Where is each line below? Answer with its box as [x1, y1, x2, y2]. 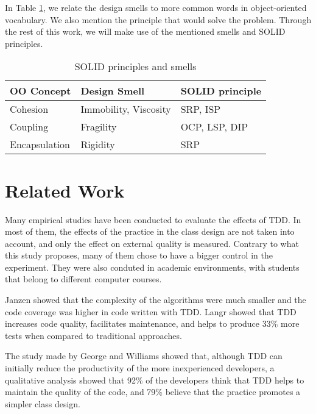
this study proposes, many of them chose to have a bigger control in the [5, 249, 273, 262]
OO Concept [10, 84, 71, 98]
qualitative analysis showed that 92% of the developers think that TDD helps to [5, 373, 304, 386]
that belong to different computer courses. [5, 273, 162, 285]
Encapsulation [10, 137, 71, 152]
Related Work [5, 177, 125, 202]
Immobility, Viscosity [80, 102, 171, 116]
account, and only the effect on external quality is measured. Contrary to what [5, 237, 299, 249]
